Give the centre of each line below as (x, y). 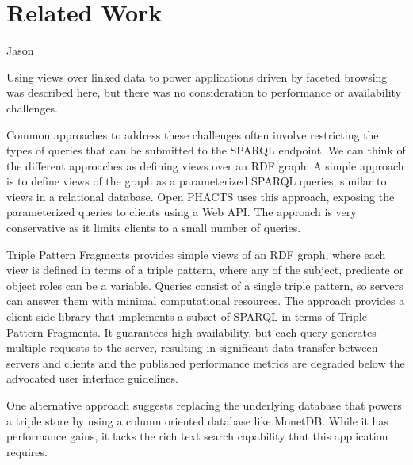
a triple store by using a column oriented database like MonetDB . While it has (197, 420)
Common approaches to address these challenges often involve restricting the (193, 134)
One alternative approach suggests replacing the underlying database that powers (204, 405)
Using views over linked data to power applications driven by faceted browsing (197, 76)
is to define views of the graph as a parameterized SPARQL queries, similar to (197, 181)
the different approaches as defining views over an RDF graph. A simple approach (205, 165)
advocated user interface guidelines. (92, 378)
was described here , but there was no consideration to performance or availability (204, 92)
